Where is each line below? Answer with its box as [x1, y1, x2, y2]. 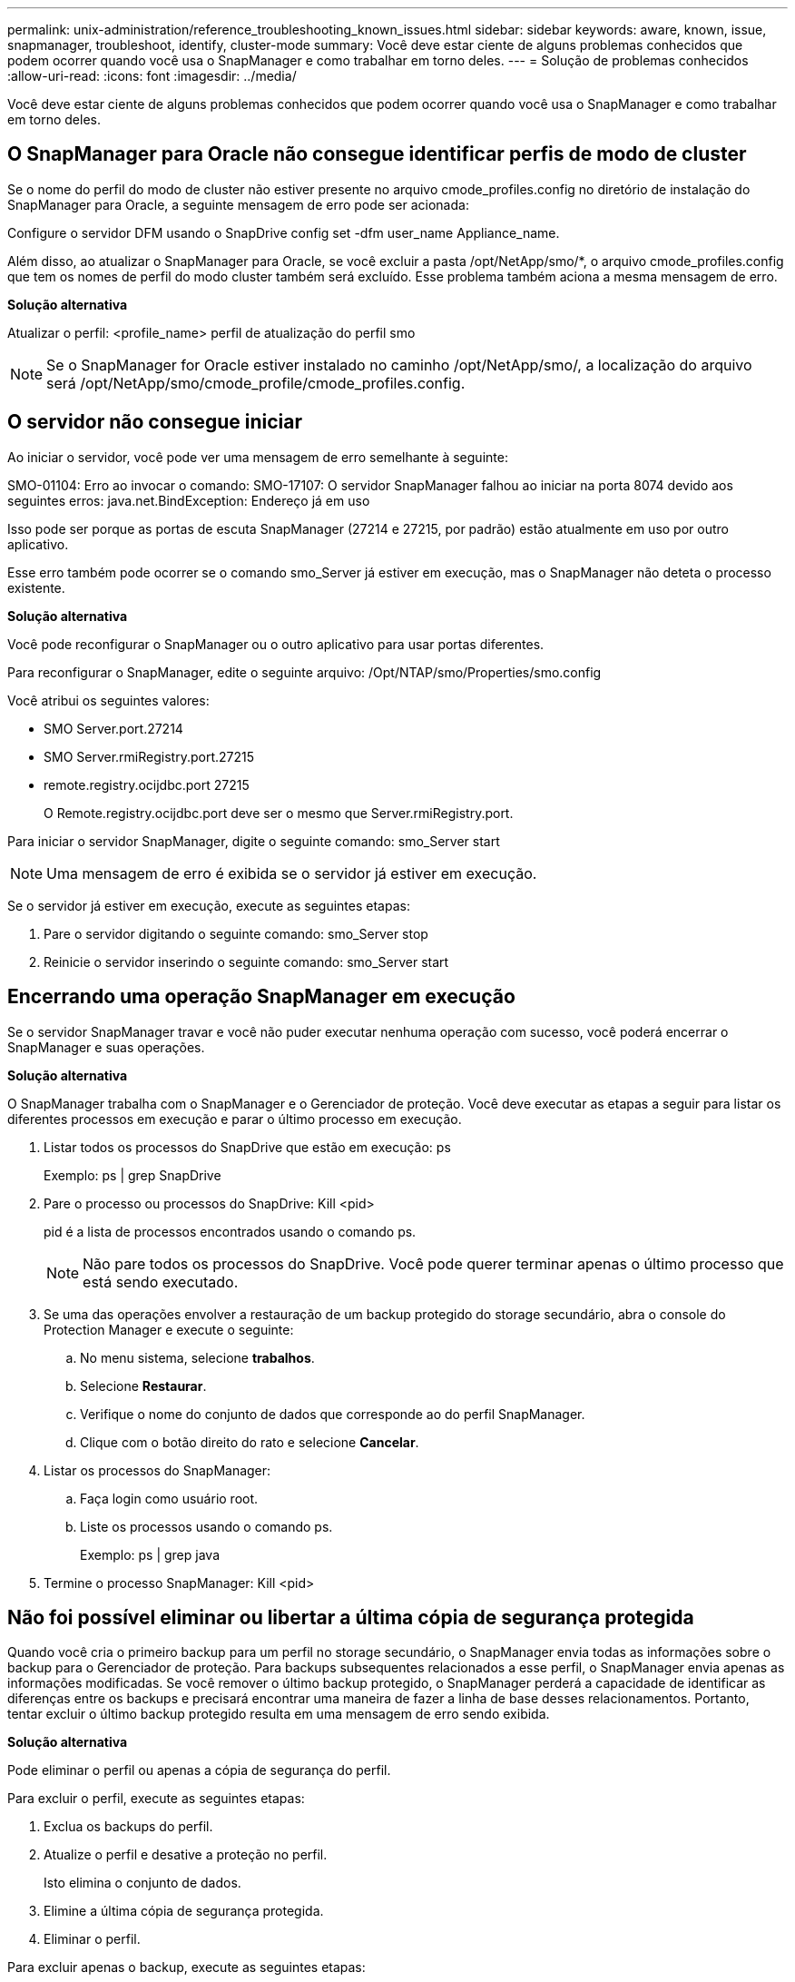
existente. [7, 579, 65, 596]
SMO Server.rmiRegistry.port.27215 [44, 748, 254, 764]
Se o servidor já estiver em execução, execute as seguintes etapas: [7, 897, 410, 913]
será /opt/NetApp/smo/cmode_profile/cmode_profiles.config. [46, 373, 466, 392]
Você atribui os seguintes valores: [7, 692, 210, 708]
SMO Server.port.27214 [44, 720, 183, 736]
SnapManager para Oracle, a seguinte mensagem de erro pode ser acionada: [7, 196, 469, 212]
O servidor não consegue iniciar [7, 410, 302, 434]
